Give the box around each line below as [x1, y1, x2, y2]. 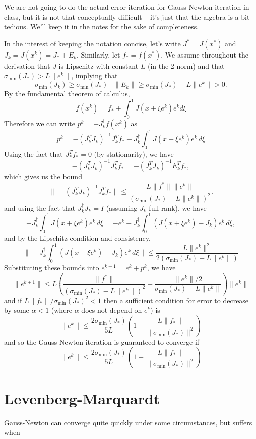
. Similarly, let [76, 49, 120, 60]
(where [51, 305, 73, 315]
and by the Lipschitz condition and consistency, [4, 232, 151, 243]
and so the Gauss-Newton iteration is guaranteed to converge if [4, 336, 200, 347]
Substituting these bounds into [4, 262, 99, 273]
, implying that [71, 70, 118, 81]
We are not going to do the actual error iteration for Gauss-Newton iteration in [4, 2, 249, 12]
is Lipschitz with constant [58, 60, 139, 71]
